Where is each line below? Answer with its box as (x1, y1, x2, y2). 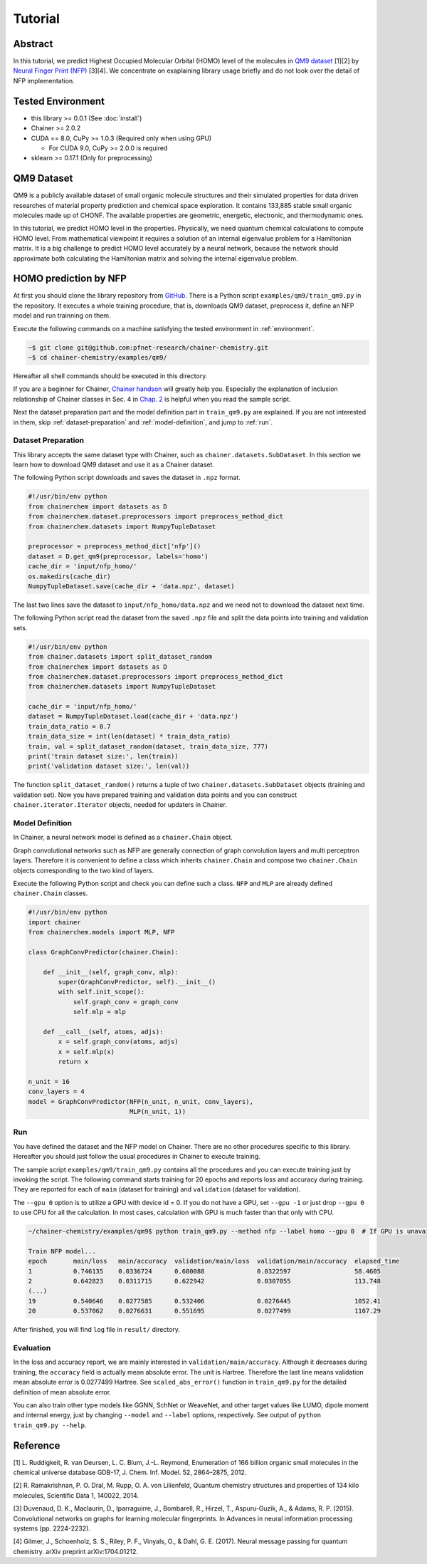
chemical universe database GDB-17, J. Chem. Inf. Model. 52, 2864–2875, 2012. (13, 1468, 247, 1477)
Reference (13, 1439, 60, 1451)
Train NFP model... (28, 1247, 96, 1255)
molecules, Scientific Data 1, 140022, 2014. (13, 1491, 139, 1499)
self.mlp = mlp (73, 1008, 126, 1016)
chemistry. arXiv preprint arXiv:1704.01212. (13, 1547, 139, 1555)
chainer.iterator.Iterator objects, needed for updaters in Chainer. (13, 801, 227, 809)
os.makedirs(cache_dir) (28, 572, 112, 580)
